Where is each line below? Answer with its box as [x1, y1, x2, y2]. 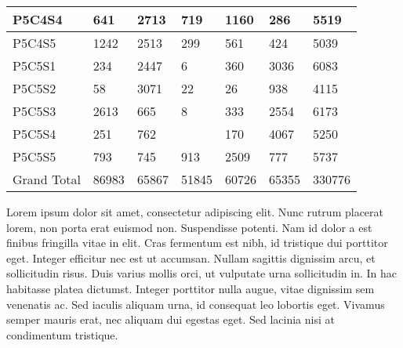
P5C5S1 [13, 56, 56, 74]
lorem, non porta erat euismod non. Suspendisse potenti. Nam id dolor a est [6, 219, 372, 235]
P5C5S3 [13, 102, 56, 120]
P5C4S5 [13, 34, 56, 52]
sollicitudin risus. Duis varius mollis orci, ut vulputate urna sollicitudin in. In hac [6, 265, 397, 281]
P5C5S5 [13, 147, 56, 165]
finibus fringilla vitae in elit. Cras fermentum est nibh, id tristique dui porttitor [6, 234, 388, 251]
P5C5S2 [13, 79, 56, 97]
